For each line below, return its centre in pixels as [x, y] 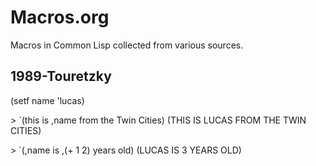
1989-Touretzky [61, 76]
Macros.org [60, 17]
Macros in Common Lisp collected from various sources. [127, 45]
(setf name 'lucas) [47, 100]
